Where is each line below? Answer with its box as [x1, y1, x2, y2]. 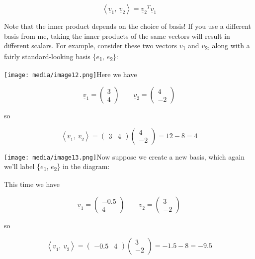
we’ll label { [4, 161, 41, 172]
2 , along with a [205, 40, 250, 52]
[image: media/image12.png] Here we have [4, 69, 137, 80]
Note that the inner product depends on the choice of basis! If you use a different [4, 21, 252, 31]
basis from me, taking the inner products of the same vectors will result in [4, 30, 230, 41]
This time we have [4, 179, 60, 189]
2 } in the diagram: [54, 161, 110, 173]
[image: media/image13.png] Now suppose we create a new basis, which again [4, 151, 245, 162]
